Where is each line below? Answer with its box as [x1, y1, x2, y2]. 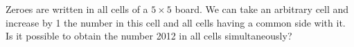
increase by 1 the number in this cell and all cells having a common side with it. [6, 15, 346, 29]
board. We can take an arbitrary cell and [175, 2, 349, 16]
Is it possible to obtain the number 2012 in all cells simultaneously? [6, 29, 292, 43]
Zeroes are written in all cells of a [6, 2, 148, 16]
